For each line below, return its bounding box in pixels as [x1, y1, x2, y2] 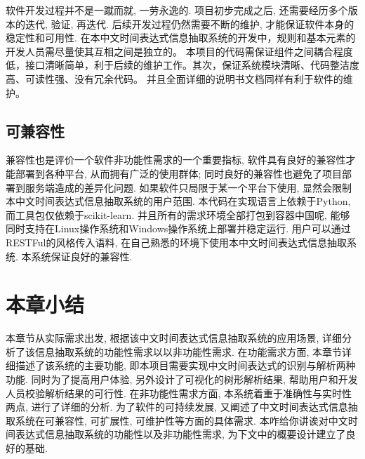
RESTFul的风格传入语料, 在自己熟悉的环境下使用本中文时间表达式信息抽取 [6, 234, 347, 249]
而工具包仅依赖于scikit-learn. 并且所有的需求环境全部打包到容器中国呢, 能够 [6, 207, 350, 222]
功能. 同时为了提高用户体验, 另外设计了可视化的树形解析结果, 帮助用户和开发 [6, 372, 358, 387]
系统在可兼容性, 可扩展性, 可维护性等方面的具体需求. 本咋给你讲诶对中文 [15, 413, 348, 427]
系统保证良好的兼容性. [31, 248, 133, 263]
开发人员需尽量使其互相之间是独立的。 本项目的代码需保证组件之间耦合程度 [6, 44, 353, 58]
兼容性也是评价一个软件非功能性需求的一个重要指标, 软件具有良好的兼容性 [6, 152, 346, 167]
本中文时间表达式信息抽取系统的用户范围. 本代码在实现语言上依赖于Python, [6, 194, 351, 208]
